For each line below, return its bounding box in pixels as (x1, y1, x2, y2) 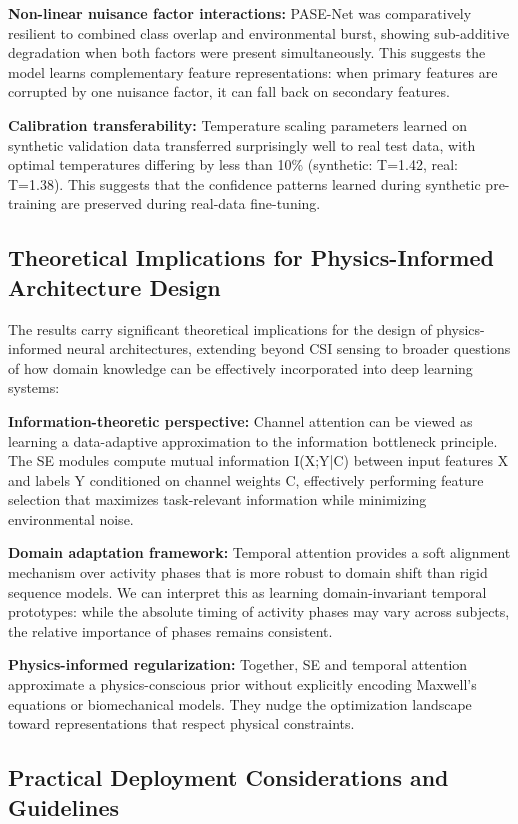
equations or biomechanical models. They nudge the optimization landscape (8, 693, 472, 714)
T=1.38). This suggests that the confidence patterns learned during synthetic (8, 173, 481, 194)
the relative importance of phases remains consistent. (8, 620, 333, 641)
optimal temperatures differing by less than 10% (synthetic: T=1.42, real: (8, 154, 459, 175)
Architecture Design (8, 271, 221, 302)
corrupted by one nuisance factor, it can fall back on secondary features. (8, 81, 450, 102)
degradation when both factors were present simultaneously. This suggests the (8, 42, 486, 63)
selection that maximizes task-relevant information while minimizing (8, 489, 427, 510)
